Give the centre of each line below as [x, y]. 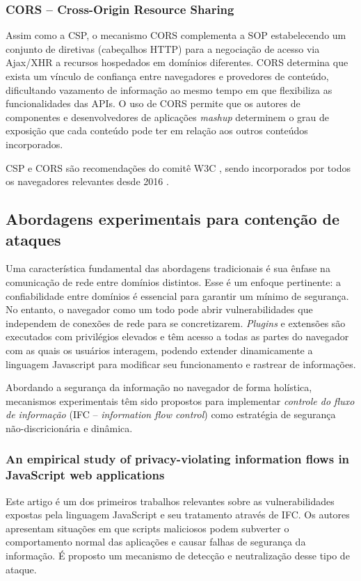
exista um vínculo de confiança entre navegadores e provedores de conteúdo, [167, 76]
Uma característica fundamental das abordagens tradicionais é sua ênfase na [168, 268]
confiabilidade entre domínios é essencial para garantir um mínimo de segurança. [177, 295]
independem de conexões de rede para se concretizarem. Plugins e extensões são [176, 323]
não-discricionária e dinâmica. [69, 428]
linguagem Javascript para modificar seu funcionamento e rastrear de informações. [181, 364]
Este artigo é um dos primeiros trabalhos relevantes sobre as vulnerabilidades [170, 501]
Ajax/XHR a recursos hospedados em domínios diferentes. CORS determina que [177, 62]
